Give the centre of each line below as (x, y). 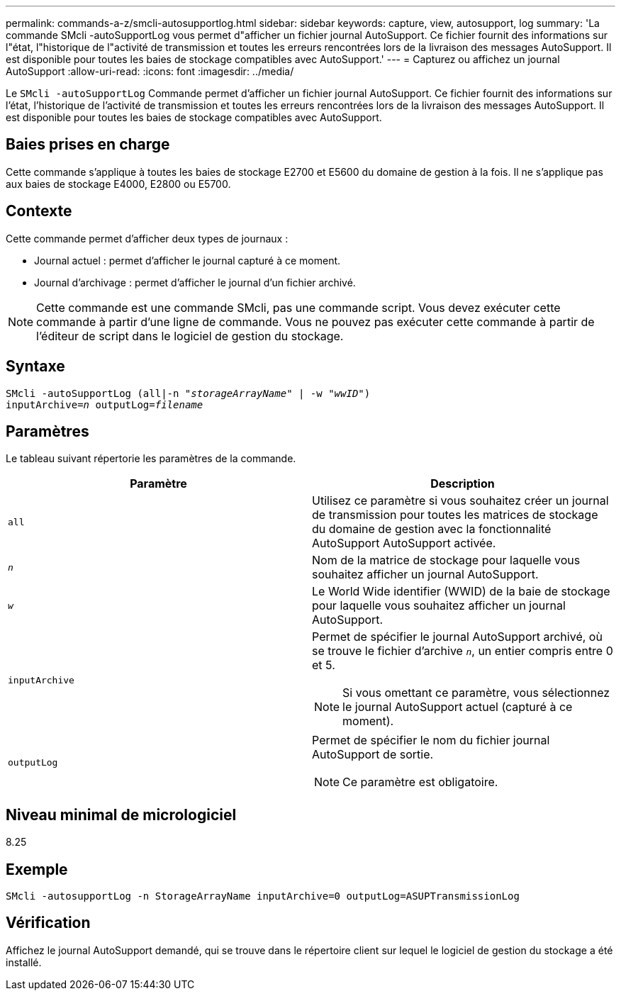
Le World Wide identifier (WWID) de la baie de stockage (461, 592)
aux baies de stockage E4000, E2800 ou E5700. (118, 184)
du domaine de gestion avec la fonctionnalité (432, 529)
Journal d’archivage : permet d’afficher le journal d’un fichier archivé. (195, 282)
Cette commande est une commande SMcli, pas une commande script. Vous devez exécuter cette (298, 307)
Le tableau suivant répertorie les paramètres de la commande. (151, 459)
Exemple (37, 869)
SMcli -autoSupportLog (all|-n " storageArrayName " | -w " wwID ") (188, 393)
